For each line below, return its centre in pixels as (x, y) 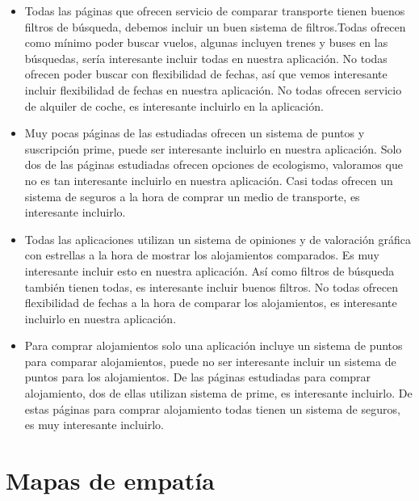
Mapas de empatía (110, 480)
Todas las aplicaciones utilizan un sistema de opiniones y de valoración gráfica (218, 239)
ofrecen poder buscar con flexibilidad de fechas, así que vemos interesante (206, 74)
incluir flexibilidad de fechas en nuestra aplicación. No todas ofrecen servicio (213, 89)
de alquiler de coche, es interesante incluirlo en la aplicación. (174, 105)
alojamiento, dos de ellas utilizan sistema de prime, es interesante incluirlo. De (218, 393)
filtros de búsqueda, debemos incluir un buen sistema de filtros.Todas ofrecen (215, 26)
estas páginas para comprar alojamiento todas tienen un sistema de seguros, (212, 408)
